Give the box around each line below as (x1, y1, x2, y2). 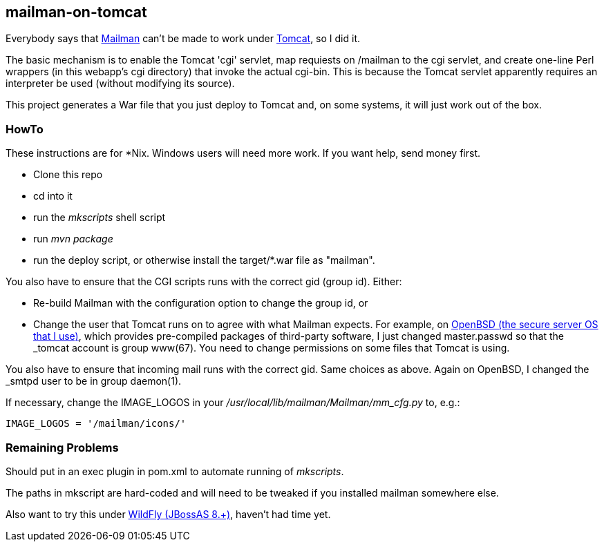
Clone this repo (33, 169, 103, 181)
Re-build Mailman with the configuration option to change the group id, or (33, 297, 368, 309)
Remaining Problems (6, 440, 119, 454)
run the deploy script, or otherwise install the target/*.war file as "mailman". (33, 254, 375, 267)
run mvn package (33, 233, 113, 245)
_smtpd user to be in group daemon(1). (6, 375, 182, 387)
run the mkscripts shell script (33, 211, 166, 224)
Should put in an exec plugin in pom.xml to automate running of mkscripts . (6, 465, 344, 477)
